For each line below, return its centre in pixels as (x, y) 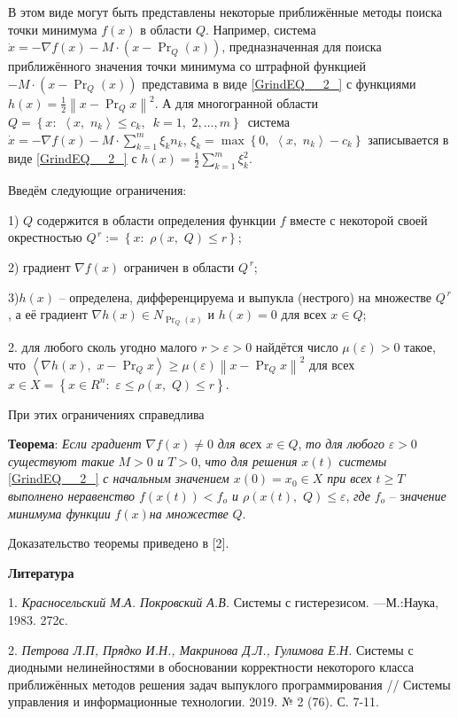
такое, (420, 347)
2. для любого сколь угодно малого (103, 347)
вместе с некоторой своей (359, 219)
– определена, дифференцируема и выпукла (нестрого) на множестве (245, 296)
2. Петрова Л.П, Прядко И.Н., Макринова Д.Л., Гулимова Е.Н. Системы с (211, 649)
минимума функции (59, 513)
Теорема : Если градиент (75, 444)
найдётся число (297, 347)
